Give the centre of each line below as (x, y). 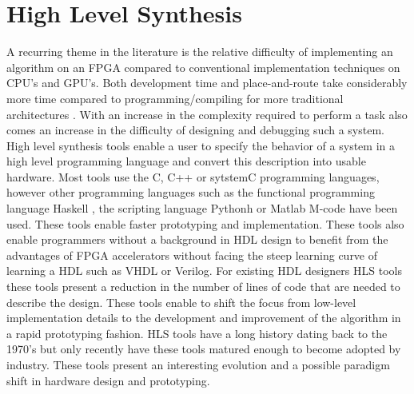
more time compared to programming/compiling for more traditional (175, 98)
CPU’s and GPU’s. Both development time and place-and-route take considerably (207, 83)
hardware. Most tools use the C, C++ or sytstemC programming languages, (193, 176)
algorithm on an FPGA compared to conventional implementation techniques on (203, 67)
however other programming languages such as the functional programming (191, 192)
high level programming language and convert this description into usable (186, 161)
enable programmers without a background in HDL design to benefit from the (197, 239)
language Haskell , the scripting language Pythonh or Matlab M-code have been (202, 208)
